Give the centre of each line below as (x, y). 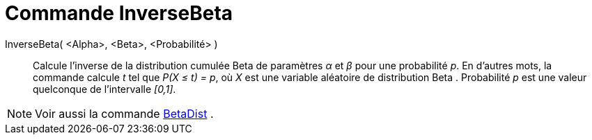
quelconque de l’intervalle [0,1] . (104, 89)
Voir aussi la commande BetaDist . (124, 113)
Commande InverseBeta (119, 13)
